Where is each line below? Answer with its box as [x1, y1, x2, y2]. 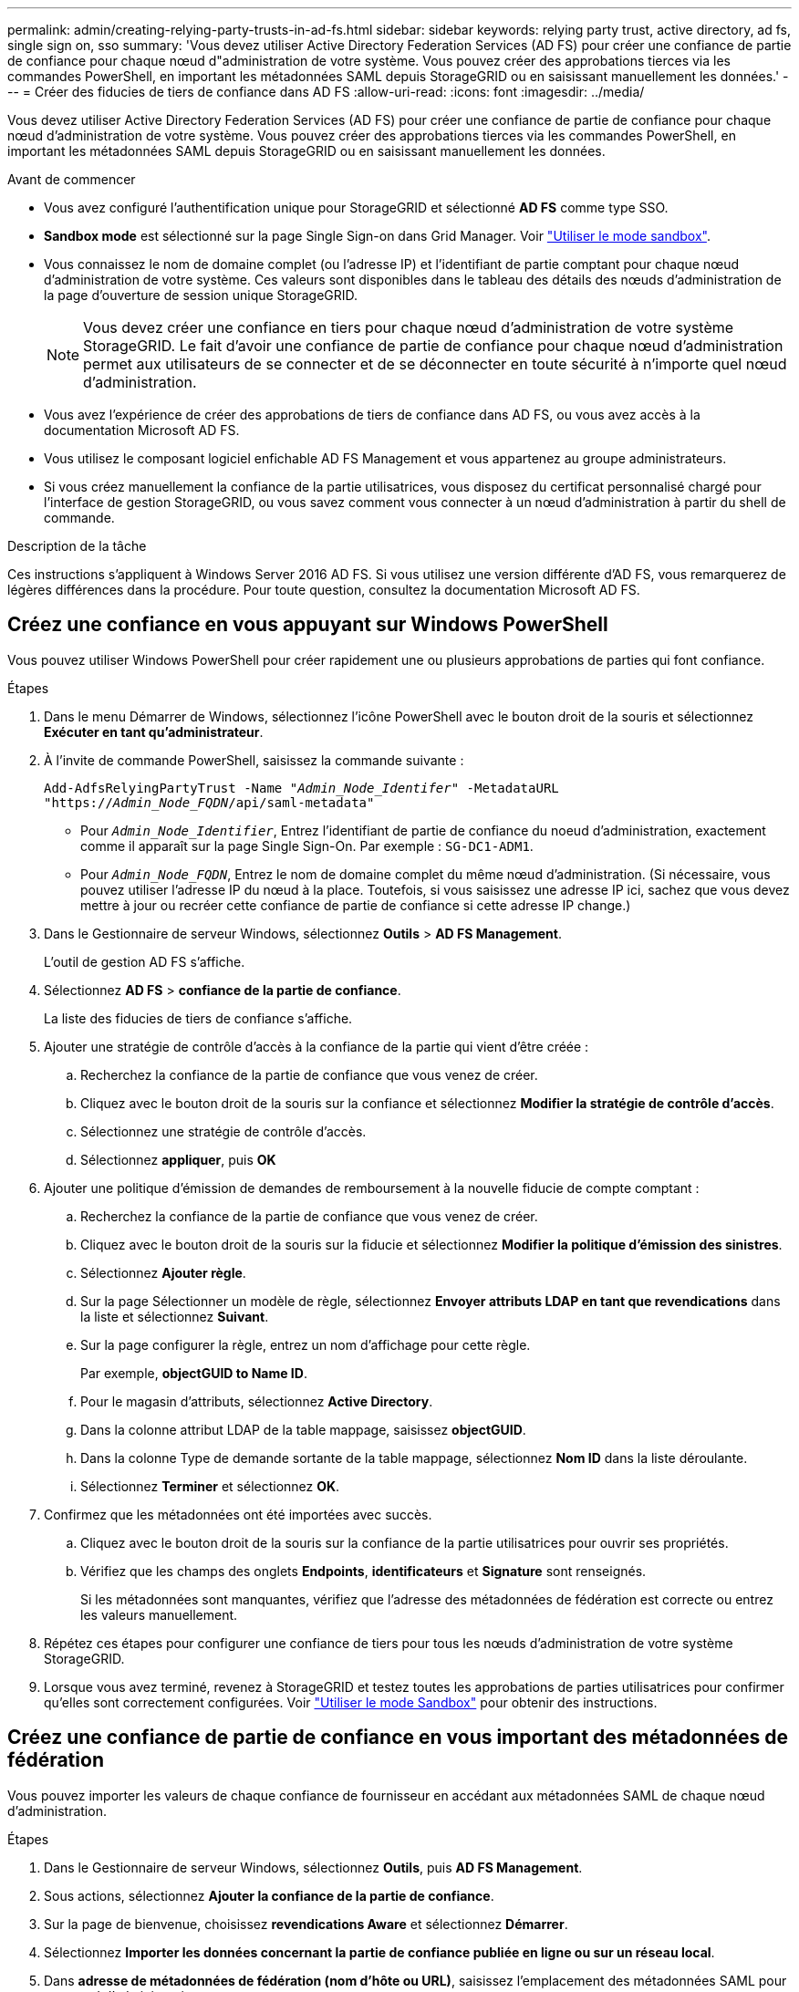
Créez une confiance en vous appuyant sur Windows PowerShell [7, 613, 608, 637]
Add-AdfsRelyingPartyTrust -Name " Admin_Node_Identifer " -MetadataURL [44, 780, 559, 795]
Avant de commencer [7, 171, 136, 187]
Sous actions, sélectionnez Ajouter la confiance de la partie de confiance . [44, 1887, 494, 1904]
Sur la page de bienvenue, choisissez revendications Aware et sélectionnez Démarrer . [44, 1915, 568, 1932]
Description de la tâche [7, 538, 147, 554]
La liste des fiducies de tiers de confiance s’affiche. [44, 1010, 353, 1026]
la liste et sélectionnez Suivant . [80, 1308, 269, 1324]
